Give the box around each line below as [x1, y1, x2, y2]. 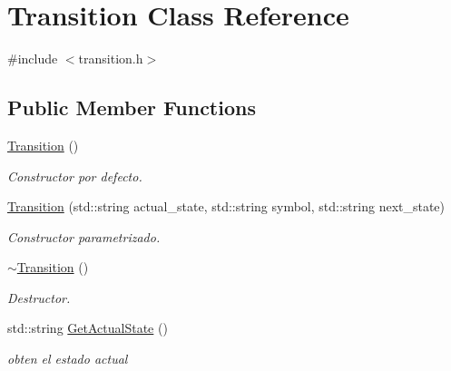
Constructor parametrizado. [7, 227, 161, 246]
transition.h [78, 49, 143, 68]
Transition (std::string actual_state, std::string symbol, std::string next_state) [7, 197, 446, 216]
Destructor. [7, 288, 71, 307]
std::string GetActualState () [7, 318, 168, 337]
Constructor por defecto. [7, 166, 142, 185]
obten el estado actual [7, 349, 128, 368]
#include [7, 49, 58, 68]
